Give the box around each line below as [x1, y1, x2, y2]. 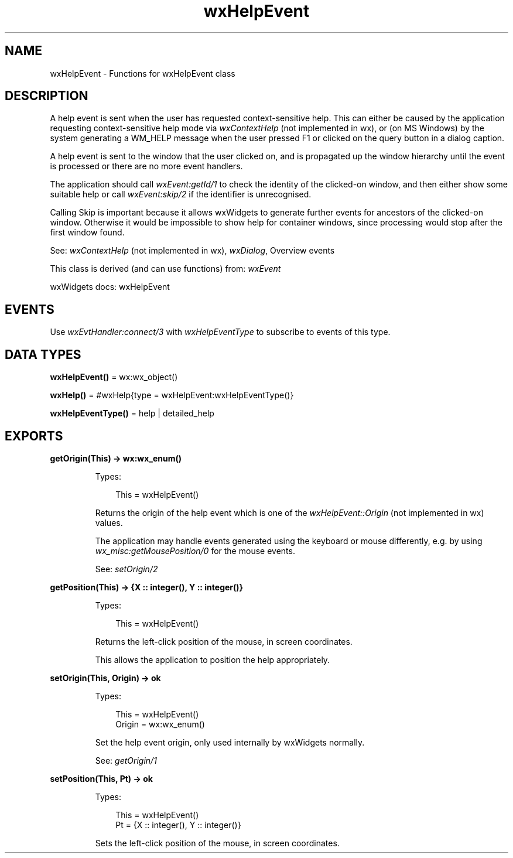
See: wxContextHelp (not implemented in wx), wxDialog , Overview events [50, 245, 335, 256]
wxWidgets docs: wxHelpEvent [50, 282, 170, 292]
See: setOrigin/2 [95, 563, 158, 574]
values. [95, 517, 123, 528]
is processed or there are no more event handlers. [50, 161, 243, 172]
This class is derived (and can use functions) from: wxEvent [50, 264, 281, 274]
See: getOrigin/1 [95, 755, 157, 765]
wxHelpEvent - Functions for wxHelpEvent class [50, 68, 235, 78]
